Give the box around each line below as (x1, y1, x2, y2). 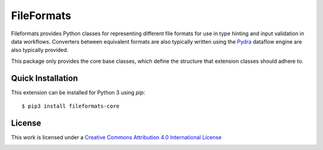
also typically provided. (11, 47, 69, 54)
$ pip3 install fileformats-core (22, 103, 120, 110)
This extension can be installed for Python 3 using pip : (11, 88, 145, 96)
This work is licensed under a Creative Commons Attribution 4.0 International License (11, 133, 222, 140)
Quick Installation (11, 73, 78, 83)
